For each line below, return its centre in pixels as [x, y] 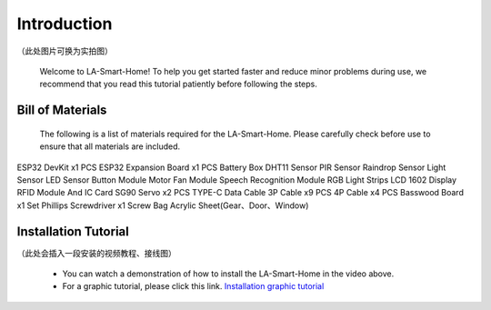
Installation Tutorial [73, 231]
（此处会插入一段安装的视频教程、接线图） [96, 253]
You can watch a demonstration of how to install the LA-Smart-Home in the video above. [228, 274]
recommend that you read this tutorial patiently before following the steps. [179, 84]
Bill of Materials [62, 110]
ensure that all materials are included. [110, 146]
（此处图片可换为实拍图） [65, 51]
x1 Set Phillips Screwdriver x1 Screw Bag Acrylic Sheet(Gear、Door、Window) [163, 205]
